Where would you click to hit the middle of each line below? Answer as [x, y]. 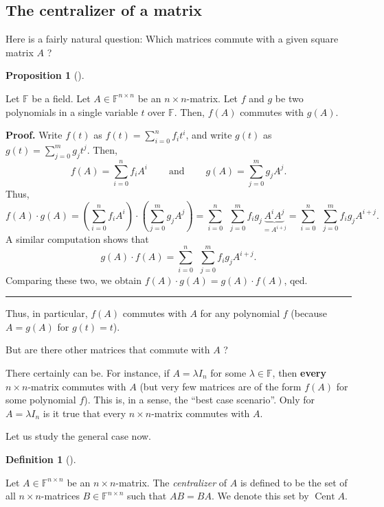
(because [309, 313]
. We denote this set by [260, 496]
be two [289, 98]
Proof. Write [34, 135]
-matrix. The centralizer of [171, 482]
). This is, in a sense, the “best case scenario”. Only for [200, 400]
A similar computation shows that [77, 238]
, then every [300, 372]
